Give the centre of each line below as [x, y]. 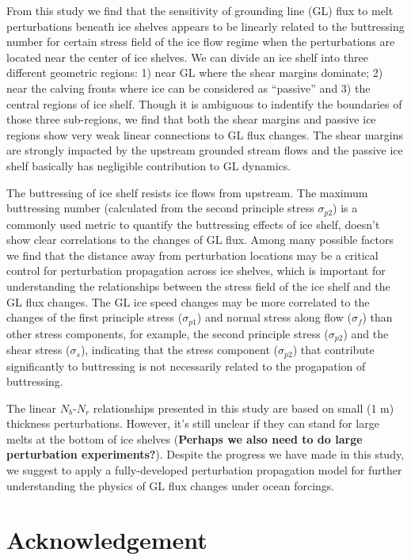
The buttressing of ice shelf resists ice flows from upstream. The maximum [187, 192]
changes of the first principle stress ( [95, 317]
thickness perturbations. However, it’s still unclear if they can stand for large [193, 423]
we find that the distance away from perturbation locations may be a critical [192, 255]
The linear [32, 408]
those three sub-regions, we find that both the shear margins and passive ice [191, 119]
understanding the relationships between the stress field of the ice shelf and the [198, 286]
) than [377, 317]
